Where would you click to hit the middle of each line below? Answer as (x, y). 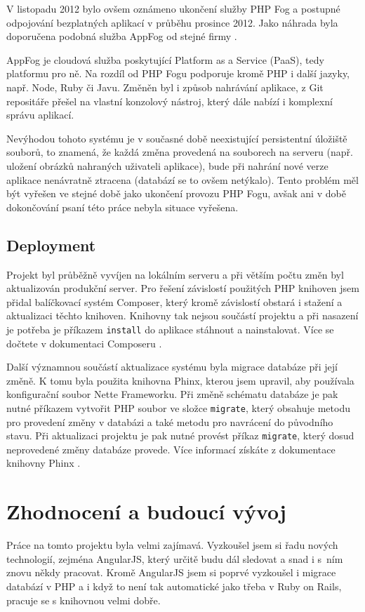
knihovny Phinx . (44, 463)
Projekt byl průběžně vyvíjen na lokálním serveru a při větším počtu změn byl (175, 274)
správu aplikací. (40, 115)
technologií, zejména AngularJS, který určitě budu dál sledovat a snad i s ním (175, 558)
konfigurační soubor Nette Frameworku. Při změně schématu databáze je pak (172, 394)
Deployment (51, 245)
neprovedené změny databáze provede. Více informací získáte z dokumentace (171, 449)
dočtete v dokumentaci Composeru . (84, 343)
